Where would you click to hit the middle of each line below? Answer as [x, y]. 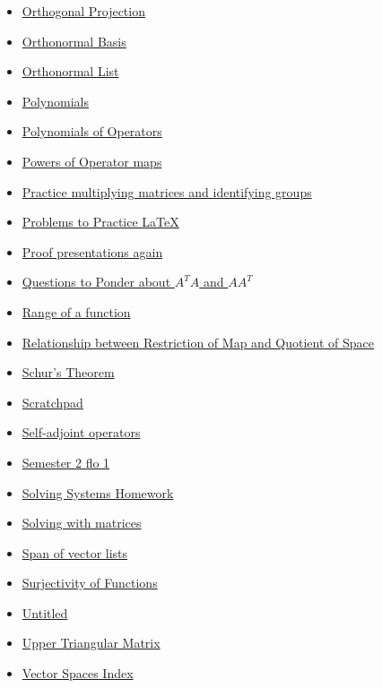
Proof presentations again [92, 251]
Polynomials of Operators [92, 131]
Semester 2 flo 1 [66, 462]
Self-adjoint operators [81, 432]
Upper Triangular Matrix [91, 643]
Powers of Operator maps [92, 161]
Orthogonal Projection [83, 11]
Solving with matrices [82, 523]
